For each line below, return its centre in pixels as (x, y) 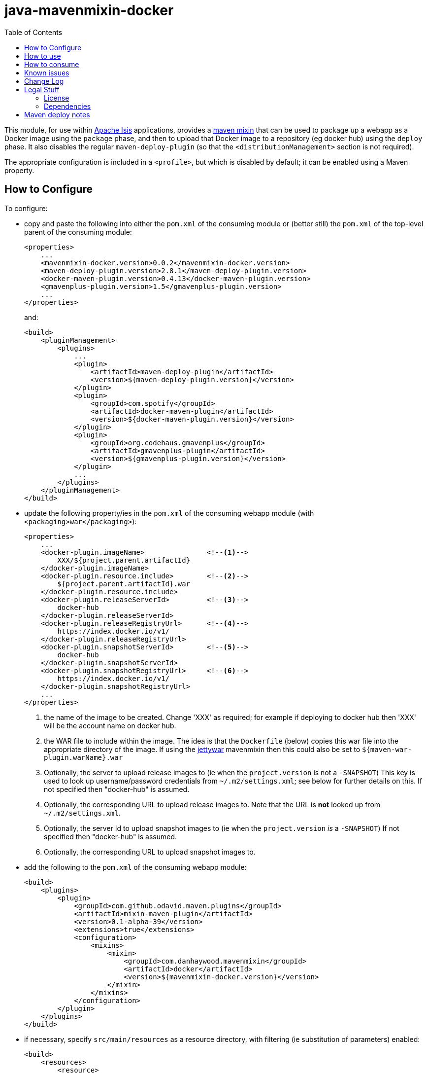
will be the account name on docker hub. (110, 725)
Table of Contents (33, 32)
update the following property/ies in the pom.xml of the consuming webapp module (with (169, 513)
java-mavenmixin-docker (89, 10)
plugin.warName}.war (83, 757)
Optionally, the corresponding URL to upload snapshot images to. (150, 852)
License (57, 98)
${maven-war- (387, 749)
